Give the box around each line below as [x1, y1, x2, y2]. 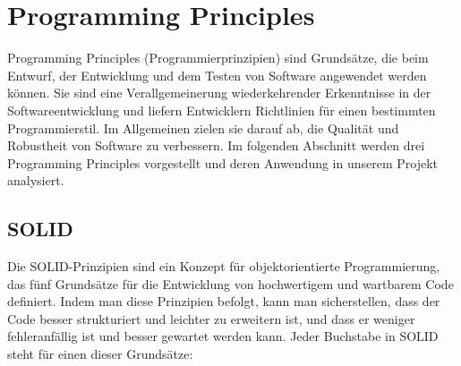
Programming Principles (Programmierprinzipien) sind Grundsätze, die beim [7, 48, 429, 67]
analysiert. [7, 171, 64, 190]
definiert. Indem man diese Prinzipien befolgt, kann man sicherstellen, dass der [7, 292, 440, 311]
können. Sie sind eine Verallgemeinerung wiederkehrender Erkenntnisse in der [7, 83, 431, 102]
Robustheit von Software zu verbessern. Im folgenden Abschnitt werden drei [7, 136, 425, 155]
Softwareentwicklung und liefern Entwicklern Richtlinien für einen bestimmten [7, 100, 436, 119]
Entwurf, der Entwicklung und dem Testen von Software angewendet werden [7, 65, 427, 84]
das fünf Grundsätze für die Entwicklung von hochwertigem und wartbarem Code [7, 274, 454, 293]
